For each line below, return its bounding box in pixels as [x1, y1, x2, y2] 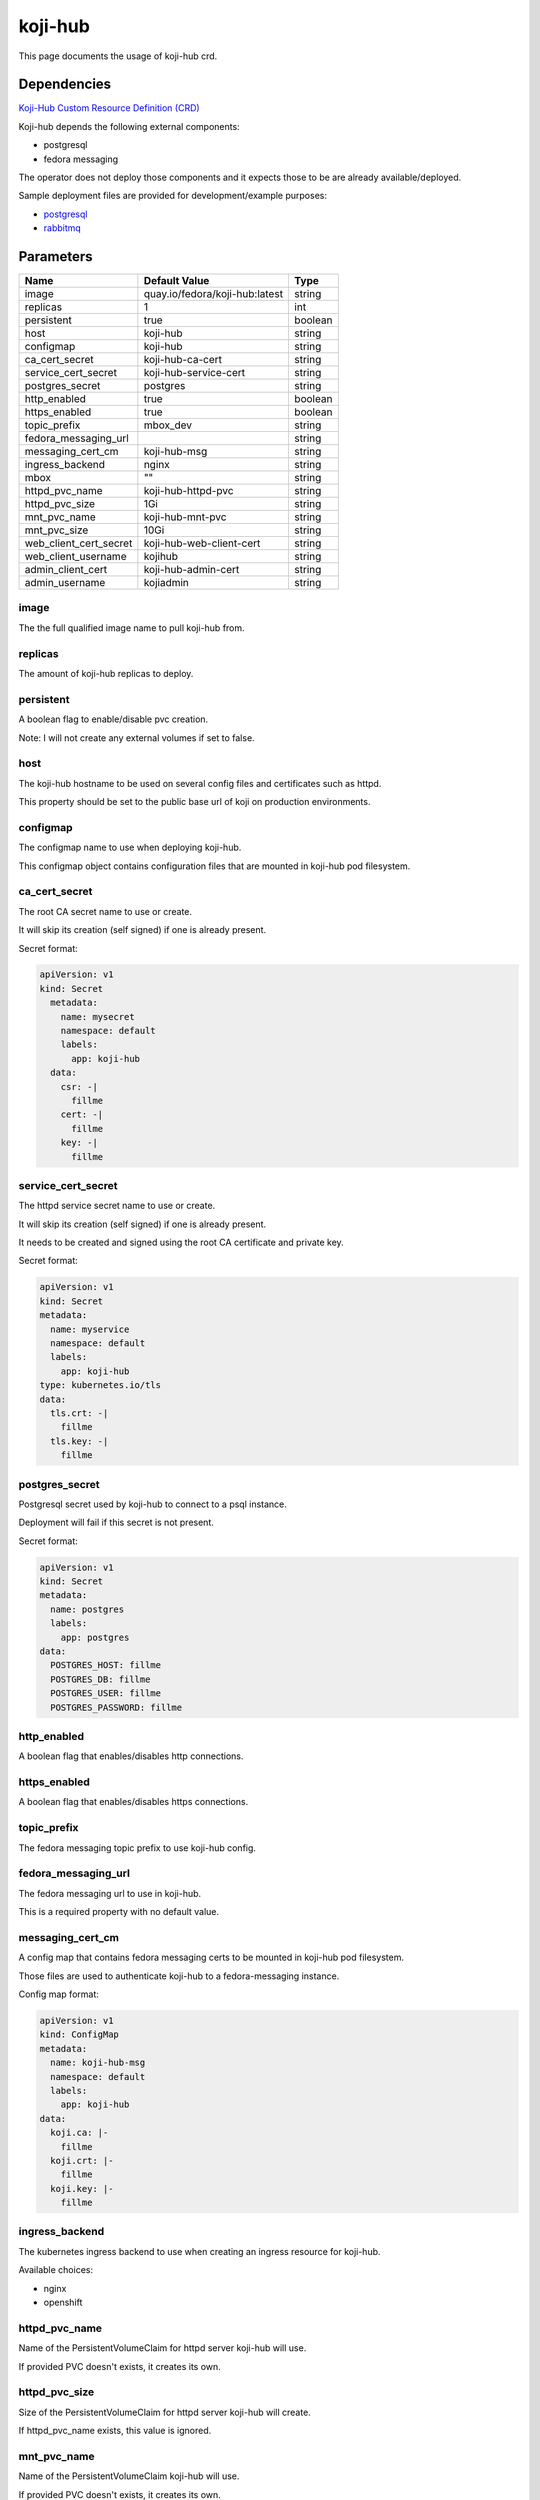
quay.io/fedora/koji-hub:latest [143, 287, 284, 301]
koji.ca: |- [50, 2127, 109, 2139]
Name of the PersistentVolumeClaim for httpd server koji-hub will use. [18, 2342, 307, 2354]
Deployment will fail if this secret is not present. [18, 1516, 215, 1529]
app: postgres [60, 1631, 130, 1643]
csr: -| [60, 1081, 99, 1092]
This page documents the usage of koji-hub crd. [18, 50, 218, 62]
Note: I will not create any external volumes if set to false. [18, 731, 255, 744]
